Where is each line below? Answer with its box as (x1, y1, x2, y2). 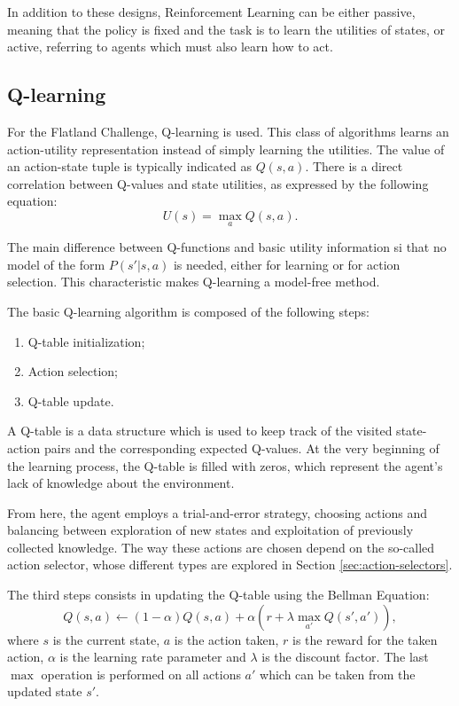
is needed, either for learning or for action (173, 255, 401, 273)
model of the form (7, 255, 105, 273)
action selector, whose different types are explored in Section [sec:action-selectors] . (7, 555, 453, 574)
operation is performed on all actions (41, 664, 241, 683)
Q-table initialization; (27, 332, 145, 350)
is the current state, (52, 630, 160, 648)
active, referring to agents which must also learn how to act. (7, 37, 333, 56)
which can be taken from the (260, 664, 416, 683)
